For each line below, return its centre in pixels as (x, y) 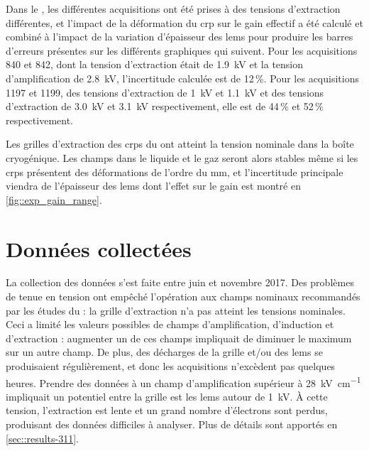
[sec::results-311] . (42, 438)
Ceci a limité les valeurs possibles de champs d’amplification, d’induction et (170, 324)
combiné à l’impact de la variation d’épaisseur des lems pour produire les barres (180, 37)
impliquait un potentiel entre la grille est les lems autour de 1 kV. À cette (167, 396)
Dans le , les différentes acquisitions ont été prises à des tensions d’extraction (173, 9)
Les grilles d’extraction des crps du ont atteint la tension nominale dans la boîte (180, 144)
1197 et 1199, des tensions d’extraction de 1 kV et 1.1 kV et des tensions (165, 92)
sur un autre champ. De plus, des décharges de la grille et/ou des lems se (164, 352)
